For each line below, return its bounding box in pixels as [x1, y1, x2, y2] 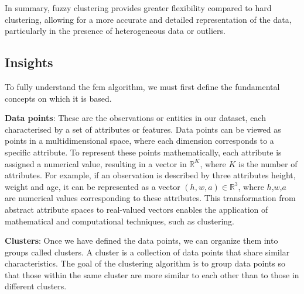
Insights [5, 53, 53, 71]
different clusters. [5, 280, 67, 292]
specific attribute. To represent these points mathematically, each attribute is [5, 146, 282, 158]
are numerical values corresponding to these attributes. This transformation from [5, 192, 296, 204]
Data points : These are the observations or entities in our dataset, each [5, 112, 266, 124]
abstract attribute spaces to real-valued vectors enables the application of [5, 203, 268, 215]
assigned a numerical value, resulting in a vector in [5, 157, 187, 170]
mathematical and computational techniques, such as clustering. [5, 215, 234, 227]
